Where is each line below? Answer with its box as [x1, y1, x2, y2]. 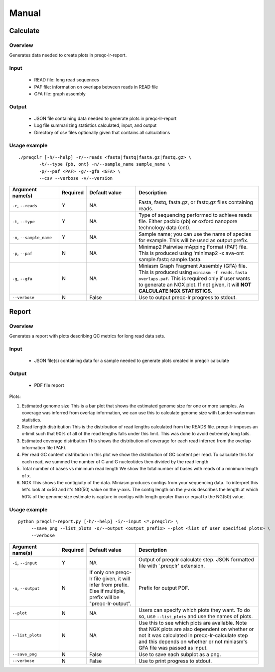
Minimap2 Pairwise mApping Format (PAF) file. [138, 244, 248, 251]
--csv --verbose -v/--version [39, 175, 113, 181]
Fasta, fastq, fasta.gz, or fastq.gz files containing [138, 199, 254, 206]
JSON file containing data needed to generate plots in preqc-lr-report [34, 115, 177, 121]
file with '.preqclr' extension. [138, 562, 205, 569]
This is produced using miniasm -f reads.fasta [138, 269, 248, 276]
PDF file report [34, 382, 64, 388]
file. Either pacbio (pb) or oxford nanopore [138, 218, 238, 225]
